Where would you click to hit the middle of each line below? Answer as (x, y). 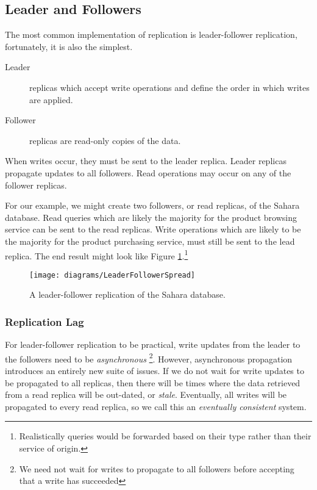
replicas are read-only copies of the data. (105, 140)
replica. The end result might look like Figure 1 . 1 (97, 254)
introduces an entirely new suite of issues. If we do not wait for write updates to (155, 371)
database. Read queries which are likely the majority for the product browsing (151, 217)
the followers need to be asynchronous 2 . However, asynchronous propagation (149, 358)
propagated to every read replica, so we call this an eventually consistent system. (156, 406)
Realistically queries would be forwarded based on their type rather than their (165, 436)
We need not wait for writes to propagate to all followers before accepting (157, 468)
